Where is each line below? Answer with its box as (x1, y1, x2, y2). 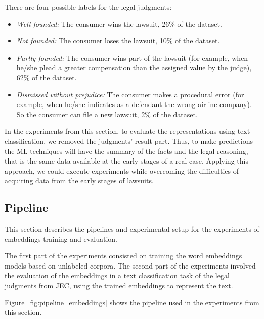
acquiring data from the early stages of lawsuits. (5, 175, 154, 186)
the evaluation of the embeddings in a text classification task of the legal (5, 270, 230, 281)
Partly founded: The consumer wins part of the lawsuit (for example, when (16, 52, 248, 63)
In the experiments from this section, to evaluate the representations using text (5, 126, 250, 136)
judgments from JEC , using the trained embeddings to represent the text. (5, 280, 233, 291)
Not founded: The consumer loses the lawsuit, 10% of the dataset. (16, 35, 220, 46)
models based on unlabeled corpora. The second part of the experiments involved (5, 260, 256, 271)
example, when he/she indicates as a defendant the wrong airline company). (16, 99, 252, 110)
